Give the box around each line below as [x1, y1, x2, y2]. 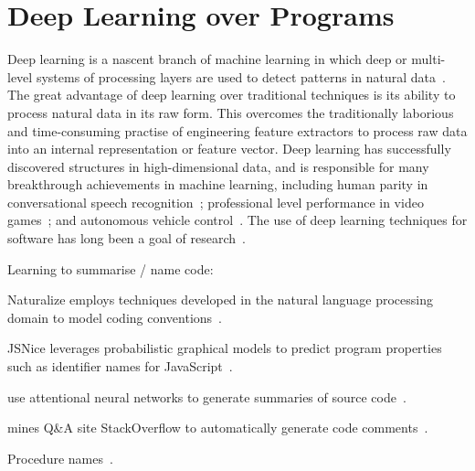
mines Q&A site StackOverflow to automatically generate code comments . [7, 418, 428, 437]
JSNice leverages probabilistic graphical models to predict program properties [7, 338, 442, 358]
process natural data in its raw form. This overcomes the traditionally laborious [7, 102, 454, 122]
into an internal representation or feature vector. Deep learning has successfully [7, 139, 451, 158]
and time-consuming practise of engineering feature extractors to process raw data [7, 121, 468, 140]
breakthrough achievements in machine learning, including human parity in [7, 175, 428, 194]
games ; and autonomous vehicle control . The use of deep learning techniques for [7, 210, 468, 230]
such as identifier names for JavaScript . [7, 357, 233, 376]
